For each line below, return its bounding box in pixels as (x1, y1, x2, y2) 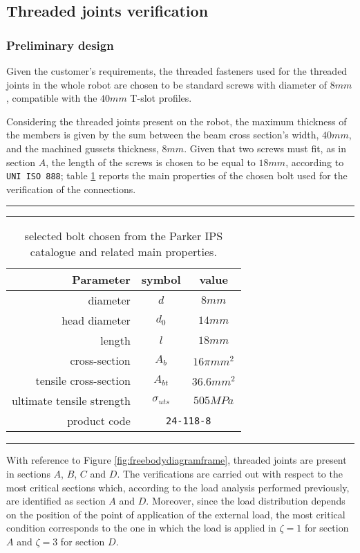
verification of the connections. (6, 181, 136, 196)
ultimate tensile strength (12, 392, 131, 409)
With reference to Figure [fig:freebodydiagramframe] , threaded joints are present (6, 453, 347, 467)
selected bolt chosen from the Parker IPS (24, 228, 223, 244)
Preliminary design (6, 36, 114, 53)
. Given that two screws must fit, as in (184, 140, 347, 155)
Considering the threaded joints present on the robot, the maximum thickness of (6, 114, 347, 128)
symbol (141, 271, 181, 288)
